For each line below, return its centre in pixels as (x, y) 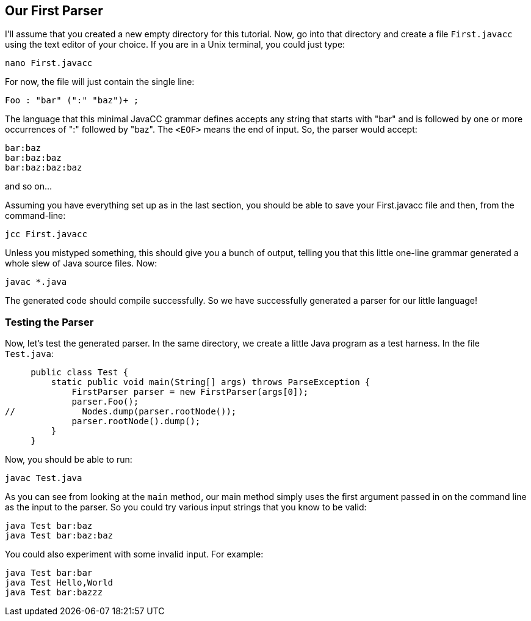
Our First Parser (54, 11)
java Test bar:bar (49, 573)
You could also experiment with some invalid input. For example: (134, 554)
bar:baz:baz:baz (44, 168)
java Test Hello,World (59, 583)
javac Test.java (44, 478)
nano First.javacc (49, 63)
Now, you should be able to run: (69, 460)
